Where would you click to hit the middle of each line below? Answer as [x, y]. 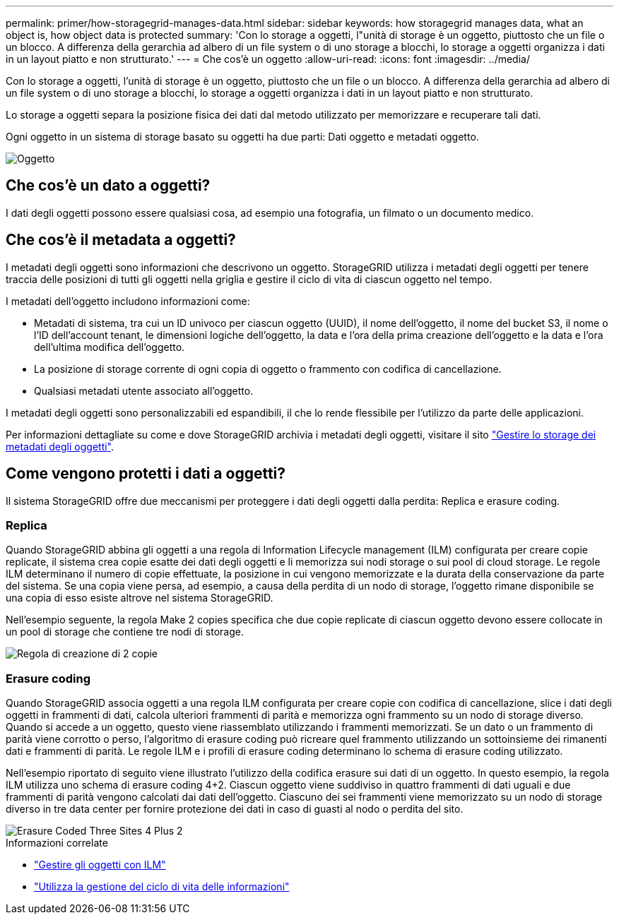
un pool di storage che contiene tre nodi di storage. [125, 632]
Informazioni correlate [57, 843]
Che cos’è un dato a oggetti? [108, 186]
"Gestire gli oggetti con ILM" [100, 865]
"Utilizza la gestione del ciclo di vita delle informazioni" [162, 887]
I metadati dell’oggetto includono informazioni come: [128, 301]
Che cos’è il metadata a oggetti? [121, 240]
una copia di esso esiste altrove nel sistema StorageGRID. [140, 598]
